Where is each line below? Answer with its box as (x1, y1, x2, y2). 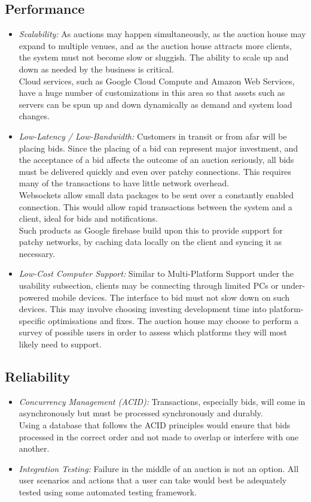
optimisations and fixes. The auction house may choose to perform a (48, 314, 298, 326)
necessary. (19, 247, 55, 259)
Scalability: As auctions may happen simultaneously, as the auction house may (19, 28, 306, 40)
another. (19, 442, 50, 455)
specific (19, 314, 45, 326)
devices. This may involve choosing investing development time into (19, 303, 267, 315)
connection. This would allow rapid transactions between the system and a (19, 200, 292, 213)
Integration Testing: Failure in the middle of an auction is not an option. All (19, 462, 299, 474)
